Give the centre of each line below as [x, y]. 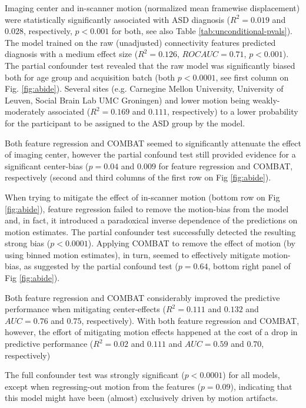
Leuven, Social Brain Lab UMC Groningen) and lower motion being [127, 100]
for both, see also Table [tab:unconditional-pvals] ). [202, 31]
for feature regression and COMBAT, [226, 165]
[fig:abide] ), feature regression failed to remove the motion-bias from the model [147, 208]
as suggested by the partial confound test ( [101, 266]
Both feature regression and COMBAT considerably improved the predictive [142, 297]
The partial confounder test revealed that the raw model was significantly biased [150, 65]
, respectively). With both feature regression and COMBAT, [190, 320]
